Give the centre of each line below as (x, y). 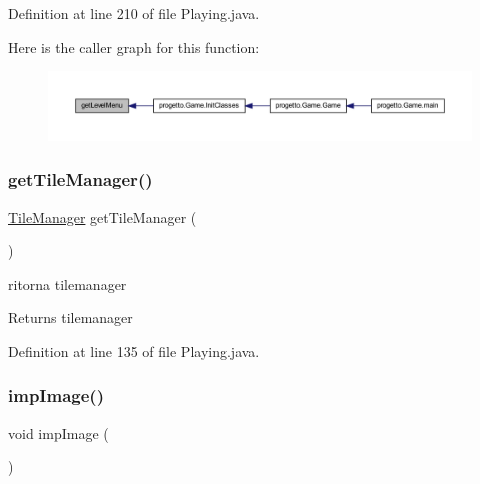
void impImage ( (58, 432)
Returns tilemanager (70, 317)
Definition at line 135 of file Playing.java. (134, 350)
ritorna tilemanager (67, 283)
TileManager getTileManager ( (102, 216)
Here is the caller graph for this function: (134, 46)
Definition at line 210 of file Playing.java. (134, 13)
